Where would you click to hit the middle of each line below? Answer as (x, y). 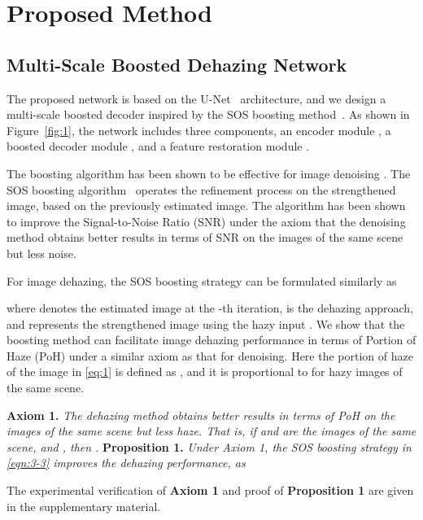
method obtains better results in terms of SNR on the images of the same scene (205, 237)
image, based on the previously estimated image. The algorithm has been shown (206, 205)
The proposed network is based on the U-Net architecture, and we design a (196, 98)
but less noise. (41, 253)
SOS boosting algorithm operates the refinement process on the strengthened (201, 189)
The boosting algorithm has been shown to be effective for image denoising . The (209, 173)
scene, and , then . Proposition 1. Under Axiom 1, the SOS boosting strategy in (209, 446)
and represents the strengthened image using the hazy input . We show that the (206, 323)
